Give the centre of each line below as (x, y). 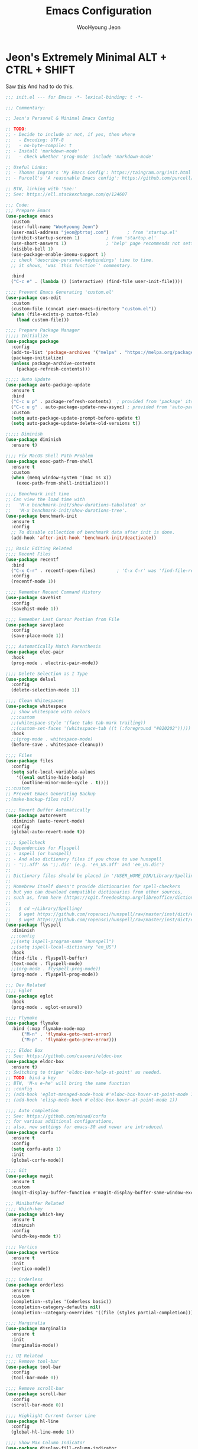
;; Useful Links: (27, 167)
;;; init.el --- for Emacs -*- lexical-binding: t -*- (74, 97)
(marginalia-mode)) (35, 1345)
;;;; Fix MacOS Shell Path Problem (49, 456)
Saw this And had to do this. (40, 86)
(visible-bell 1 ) (32, 249)
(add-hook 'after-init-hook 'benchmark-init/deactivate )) (84, 538)
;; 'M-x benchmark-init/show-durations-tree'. (66, 510)
